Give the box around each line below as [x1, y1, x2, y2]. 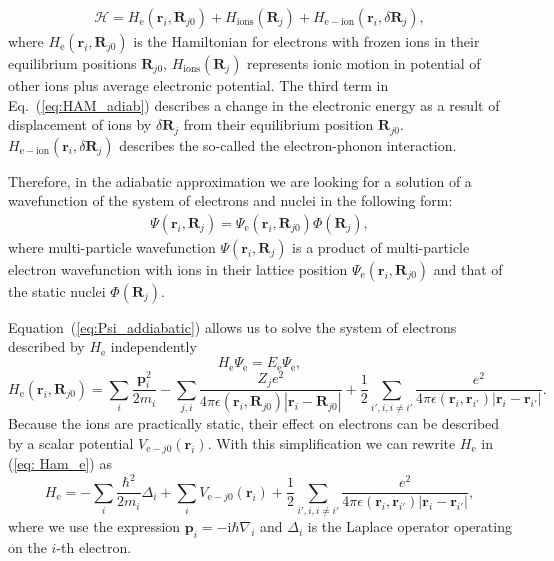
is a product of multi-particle [292, 236, 470, 257]
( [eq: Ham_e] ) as [8, 453, 112, 474]
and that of [433, 258, 503, 279]
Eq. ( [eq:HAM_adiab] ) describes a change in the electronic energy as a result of [8, 94, 500, 115]
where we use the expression [8, 516, 181, 537]
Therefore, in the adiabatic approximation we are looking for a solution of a [8, 170, 472, 191]
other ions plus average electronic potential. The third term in [8, 75, 389, 96]
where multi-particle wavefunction [8, 236, 216, 257]
